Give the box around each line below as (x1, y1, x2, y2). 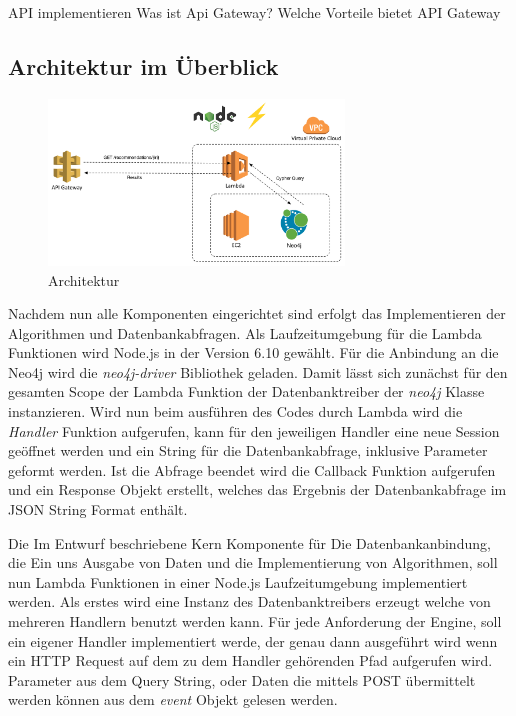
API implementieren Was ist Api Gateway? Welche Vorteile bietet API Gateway (8, 2, 501, 22)
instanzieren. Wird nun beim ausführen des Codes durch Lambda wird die (8, 401, 463, 422)
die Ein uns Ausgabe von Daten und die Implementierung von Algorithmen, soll (8, 552, 498, 573)
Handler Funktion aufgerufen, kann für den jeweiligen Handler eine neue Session (8, 420, 500, 441)
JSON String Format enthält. (8, 499, 188, 520)
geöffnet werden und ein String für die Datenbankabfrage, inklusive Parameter (8, 440, 488, 461)
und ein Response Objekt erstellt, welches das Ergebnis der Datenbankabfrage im (8, 479, 507, 500)
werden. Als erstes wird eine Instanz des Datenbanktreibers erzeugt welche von (8, 591, 491, 612)
